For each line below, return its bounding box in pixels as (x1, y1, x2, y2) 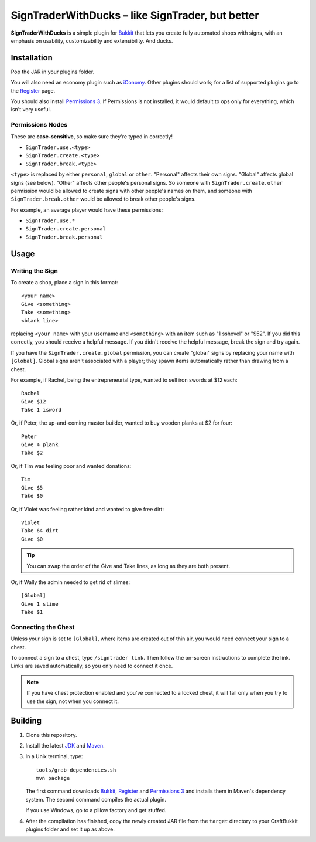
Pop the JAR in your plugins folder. (11, 68, 95, 75)
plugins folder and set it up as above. (25, 826, 115, 833)
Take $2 (21, 449, 43, 456)
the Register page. (11, 87, 56, 94)
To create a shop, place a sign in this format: (11, 279, 118, 286)
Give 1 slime (21, 600, 59, 607)
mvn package (36, 775, 70, 782)
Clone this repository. (25, 731, 77, 738)
